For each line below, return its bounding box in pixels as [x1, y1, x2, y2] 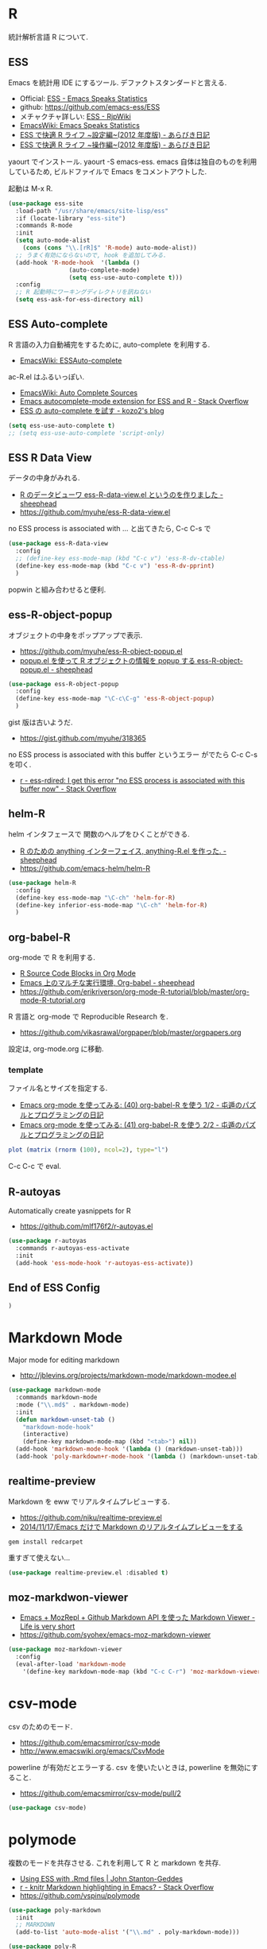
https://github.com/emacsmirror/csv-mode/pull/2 [19, 1788, 181, 1798]
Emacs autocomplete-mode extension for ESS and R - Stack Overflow [19, 396, 249, 406]
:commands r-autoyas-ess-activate [15, 1244, 130, 1252]
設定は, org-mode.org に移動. [8, 1044, 104, 1054]
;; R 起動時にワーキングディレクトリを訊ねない [15, 288, 151, 297]
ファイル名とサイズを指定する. [8, 1083, 108, 1093]
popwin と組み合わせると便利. [8, 584, 106, 594]
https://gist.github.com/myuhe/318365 [19, 733, 147, 743]
